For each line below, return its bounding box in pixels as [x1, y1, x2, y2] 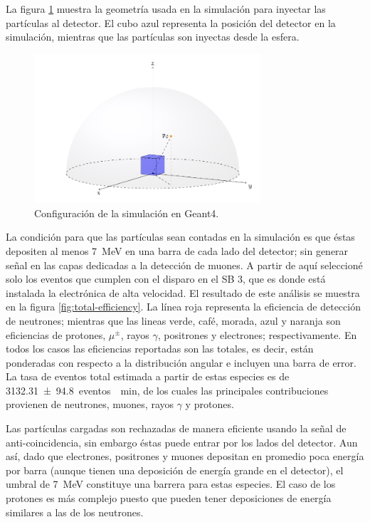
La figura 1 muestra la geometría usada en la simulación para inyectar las [6, 1, 326, 16]
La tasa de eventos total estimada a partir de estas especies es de [6, 369, 290, 384]
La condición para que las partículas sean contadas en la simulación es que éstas [6, 229, 355, 244]
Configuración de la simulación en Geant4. [34, 205, 219, 220]
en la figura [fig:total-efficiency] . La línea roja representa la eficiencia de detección [6, 299, 361, 314]
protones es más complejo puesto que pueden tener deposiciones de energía [6, 491, 332, 506]
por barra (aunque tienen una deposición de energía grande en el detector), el [6, 462, 344, 477]
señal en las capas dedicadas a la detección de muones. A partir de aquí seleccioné [6, 257, 363, 272]
